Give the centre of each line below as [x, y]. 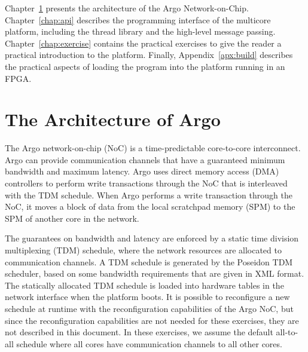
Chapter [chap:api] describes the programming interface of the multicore [138, 19]
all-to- [287, 332]
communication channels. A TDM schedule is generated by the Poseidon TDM [149, 261]
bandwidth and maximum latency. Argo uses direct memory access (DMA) [142, 171]
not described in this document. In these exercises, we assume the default [139, 332]
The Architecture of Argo [113, 119]
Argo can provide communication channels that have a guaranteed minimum [145, 159]
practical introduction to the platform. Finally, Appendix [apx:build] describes [149, 55]
